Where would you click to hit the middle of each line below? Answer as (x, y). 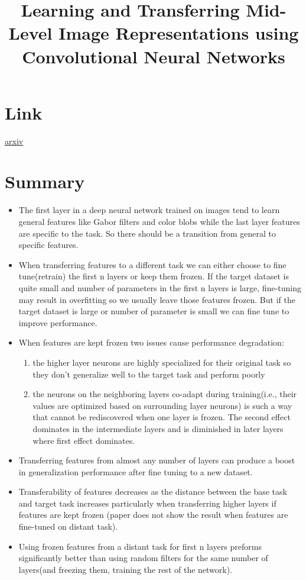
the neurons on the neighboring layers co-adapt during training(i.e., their (165, 394)
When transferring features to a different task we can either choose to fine (152, 264)
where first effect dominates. (84, 440)
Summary (45, 181)
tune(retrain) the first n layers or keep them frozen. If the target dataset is (154, 276)
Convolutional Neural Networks (154, 56)
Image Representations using (179, 33)
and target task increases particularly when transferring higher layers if (147, 503)
